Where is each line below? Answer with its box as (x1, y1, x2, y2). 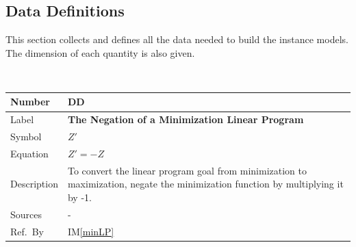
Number (10, 94, 50, 109)
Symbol (10, 129, 42, 144)
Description (10, 177, 58, 191)
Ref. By (10, 224, 44, 238)
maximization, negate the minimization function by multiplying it (67, 177, 344, 191)
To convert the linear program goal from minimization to (67, 163, 307, 177)
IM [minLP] (67, 224, 114, 238)
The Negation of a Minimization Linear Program (67, 112, 304, 127)
